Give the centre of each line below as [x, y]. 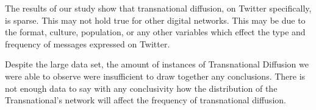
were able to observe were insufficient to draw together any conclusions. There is [155, 76]
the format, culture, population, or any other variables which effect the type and [155, 32]
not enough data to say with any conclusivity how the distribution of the [141, 88]
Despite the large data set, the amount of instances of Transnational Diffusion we [157, 64]
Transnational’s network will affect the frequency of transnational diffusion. [145, 100]
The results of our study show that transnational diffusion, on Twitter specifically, [158, 8]
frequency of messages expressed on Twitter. [88, 43]
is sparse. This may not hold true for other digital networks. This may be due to [155, 20]
